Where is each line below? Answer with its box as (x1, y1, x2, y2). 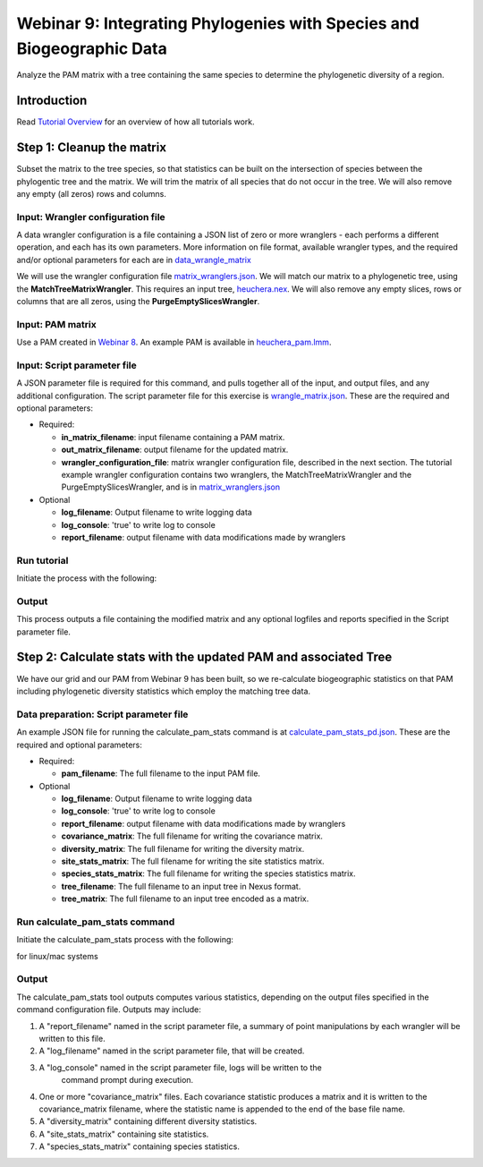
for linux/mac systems (16, 950, 98, 961)
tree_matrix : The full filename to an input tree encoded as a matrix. (61, 893, 309, 904)
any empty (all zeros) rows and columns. (16, 188, 167, 199)
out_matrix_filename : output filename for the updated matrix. (61, 444, 289, 456)
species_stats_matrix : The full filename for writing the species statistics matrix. (61, 868, 357, 879)
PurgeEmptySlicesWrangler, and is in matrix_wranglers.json (61, 481, 281, 492)
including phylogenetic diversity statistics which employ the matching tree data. (16, 686, 311, 696)
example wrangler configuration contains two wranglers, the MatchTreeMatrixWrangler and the (61, 470, 411, 481)
